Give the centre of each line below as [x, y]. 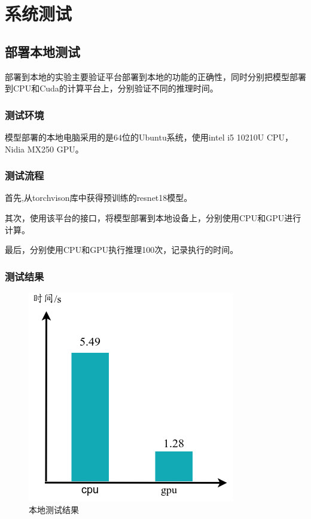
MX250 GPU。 [55, 149]
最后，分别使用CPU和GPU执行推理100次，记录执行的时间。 [122, 250]
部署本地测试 [42, 51]
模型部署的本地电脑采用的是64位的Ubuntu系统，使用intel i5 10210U [135, 137]
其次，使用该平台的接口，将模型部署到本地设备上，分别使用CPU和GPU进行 [153, 217]
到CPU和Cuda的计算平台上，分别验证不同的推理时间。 [112, 88]
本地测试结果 [54, 509]
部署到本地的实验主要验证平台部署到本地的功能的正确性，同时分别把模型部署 [155, 76]
